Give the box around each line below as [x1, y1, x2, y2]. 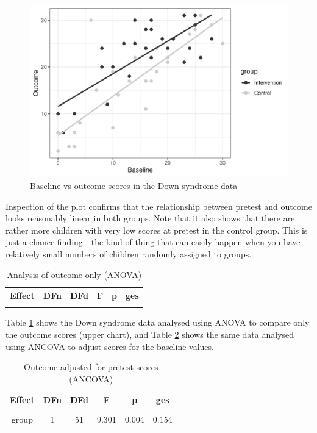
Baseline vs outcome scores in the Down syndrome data [30, 179, 238, 191]
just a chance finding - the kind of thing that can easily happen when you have [5, 235, 301, 248]
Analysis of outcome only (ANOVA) [7, 268, 142, 281]
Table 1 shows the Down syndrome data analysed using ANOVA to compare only [5, 316, 310, 329]
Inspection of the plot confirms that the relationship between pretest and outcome [5, 199, 312, 212]
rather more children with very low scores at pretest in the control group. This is [5, 223, 308, 236]
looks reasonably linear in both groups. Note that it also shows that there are [5, 212, 295, 224]
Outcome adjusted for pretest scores [24, 360, 158, 373]
